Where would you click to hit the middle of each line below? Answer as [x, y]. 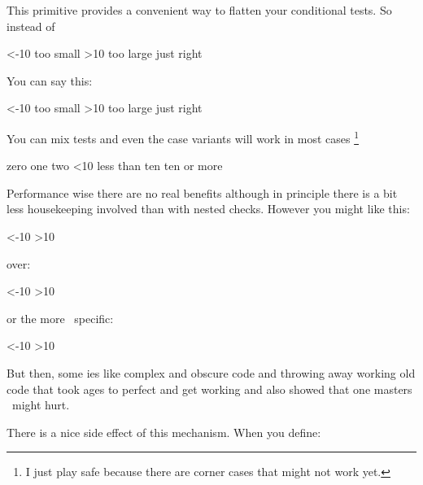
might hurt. [41, 405]
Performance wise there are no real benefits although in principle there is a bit [202, 192]
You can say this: [50, 80]
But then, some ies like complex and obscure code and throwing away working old [211, 372]
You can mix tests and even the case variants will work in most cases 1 [183, 137]
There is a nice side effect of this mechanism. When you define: [164, 432]
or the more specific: [60, 318]
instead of [31, 26]
